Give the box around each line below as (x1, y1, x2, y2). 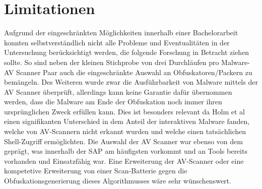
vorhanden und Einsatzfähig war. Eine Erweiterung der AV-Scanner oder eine (4, 155, 244, 166)
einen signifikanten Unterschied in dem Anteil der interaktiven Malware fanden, (4, 116, 250, 127)
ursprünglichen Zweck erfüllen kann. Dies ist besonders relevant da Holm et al (4, 106, 245, 116)
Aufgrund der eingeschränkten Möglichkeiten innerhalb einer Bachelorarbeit (4, 27, 238, 38)
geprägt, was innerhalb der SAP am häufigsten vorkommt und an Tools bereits (4, 146, 247, 156)
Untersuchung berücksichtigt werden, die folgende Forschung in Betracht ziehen (4, 47, 249, 57)
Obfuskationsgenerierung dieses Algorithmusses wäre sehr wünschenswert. (4, 175, 231, 186)
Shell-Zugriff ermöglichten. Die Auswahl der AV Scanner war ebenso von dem (4, 136, 243, 146)
